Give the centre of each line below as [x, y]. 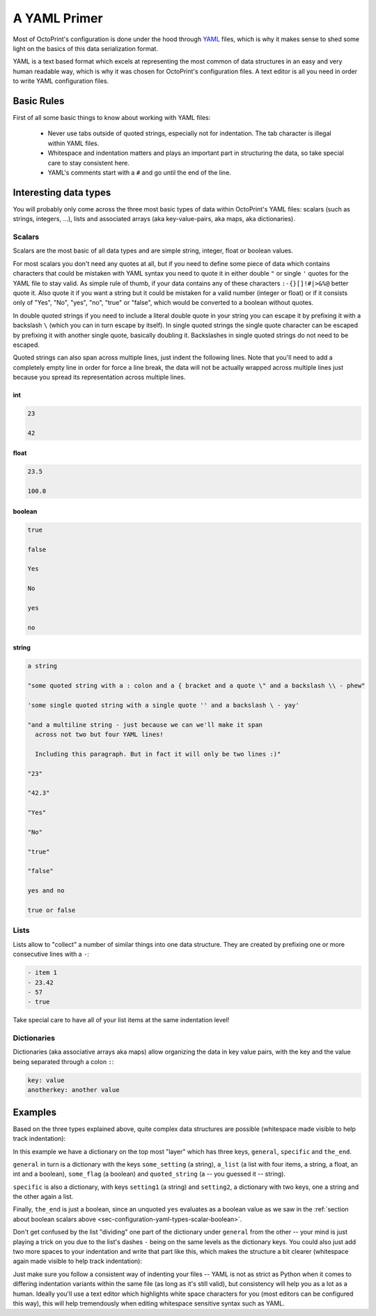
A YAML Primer [58, 18]
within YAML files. [73, 143]
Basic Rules [39, 101]
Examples [35, 1112]
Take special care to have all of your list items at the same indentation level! [121, 1020]
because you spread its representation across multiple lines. [99, 377]
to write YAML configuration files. [61, 81]
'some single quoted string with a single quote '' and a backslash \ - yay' [163, 705]
